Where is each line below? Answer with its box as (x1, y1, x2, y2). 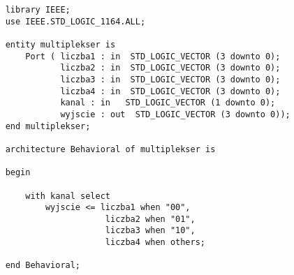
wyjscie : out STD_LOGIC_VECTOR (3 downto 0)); (60, 109, 291, 119)
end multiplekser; (5, 121, 91, 131)
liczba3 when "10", (105, 225, 196, 236)
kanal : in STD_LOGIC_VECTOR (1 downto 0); (60, 98, 276, 108)
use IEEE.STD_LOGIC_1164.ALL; (5, 16, 146, 27)
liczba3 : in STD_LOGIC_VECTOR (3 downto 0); (60, 74, 281, 84)
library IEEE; (5, 5, 71, 15)
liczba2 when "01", (105, 214, 196, 224)
